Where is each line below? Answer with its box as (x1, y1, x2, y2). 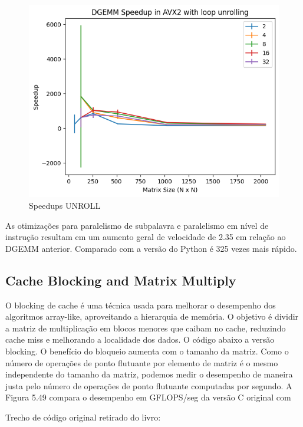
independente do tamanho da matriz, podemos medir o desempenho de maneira (5, 368, 293, 380)
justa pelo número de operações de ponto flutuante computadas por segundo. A (5, 379, 292, 392)
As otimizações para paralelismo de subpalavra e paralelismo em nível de (5, 219, 269, 231)
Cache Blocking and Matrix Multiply (5, 271, 236, 289)
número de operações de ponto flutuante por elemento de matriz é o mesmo (5, 356, 278, 369)
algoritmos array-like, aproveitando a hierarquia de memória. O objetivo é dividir (5, 310, 299, 323)
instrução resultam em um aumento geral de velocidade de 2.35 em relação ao (5, 231, 286, 243)
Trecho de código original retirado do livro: (5, 410, 161, 423)
